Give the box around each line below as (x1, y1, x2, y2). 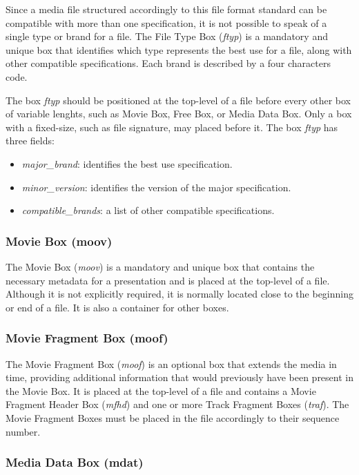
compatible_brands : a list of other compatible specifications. (21, 203, 275, 217)
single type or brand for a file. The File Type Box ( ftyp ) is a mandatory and (6, 29, 328, 43)
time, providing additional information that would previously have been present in (6, 370, 353, 385)
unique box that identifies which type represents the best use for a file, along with (6, 42, 352, 57)
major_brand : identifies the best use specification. (21, 156, 233, 171)
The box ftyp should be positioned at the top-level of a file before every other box (6, 93, 351, 107)
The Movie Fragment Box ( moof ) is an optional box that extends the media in (6, 356, 337, 371)
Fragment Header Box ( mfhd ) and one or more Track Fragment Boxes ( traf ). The (6, 397, 349, 411)
